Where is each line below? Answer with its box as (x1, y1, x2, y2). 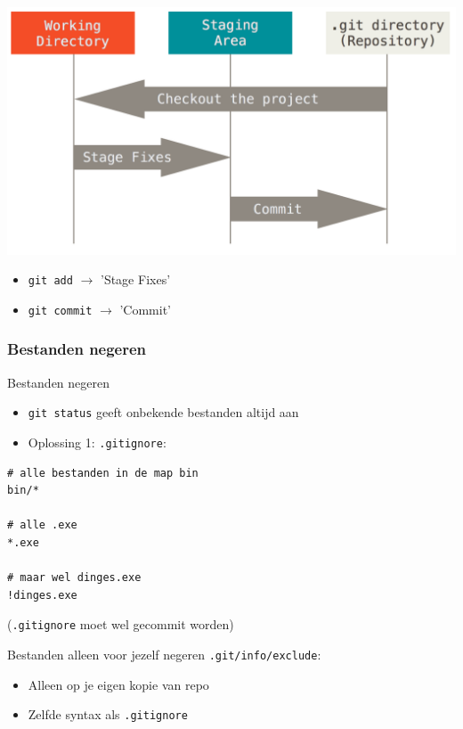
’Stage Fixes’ (100, 270, 171, 289)
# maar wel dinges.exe (7, 571, 142, 585)
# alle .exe (7, 519, 77, 532)
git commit (28, 304, 93, 317)
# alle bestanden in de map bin (7, 466, 199, 479)
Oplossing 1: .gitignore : (28, 432, 167, 451)
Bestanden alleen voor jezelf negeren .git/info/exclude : (7, 645, 321, 664)
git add (28, 274, 73, 288)
